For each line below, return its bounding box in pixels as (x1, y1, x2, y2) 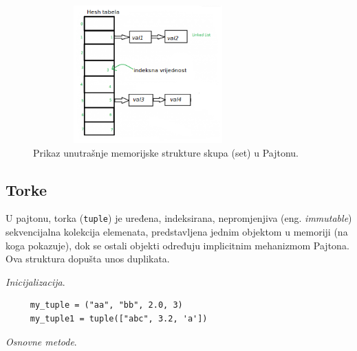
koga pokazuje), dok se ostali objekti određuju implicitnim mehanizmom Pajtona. (6, 238, 349, 252)
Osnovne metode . (6, 334, 77, 348)
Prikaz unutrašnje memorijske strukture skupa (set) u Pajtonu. (33, 145, 299, 159)
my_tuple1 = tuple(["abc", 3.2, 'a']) (30, 314, 208, 324)
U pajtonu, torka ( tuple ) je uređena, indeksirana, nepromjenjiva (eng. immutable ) (6, 211, 352, 225)
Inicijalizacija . (6, 274, 65, 288)
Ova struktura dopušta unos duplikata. (6, 251, 170, 266)
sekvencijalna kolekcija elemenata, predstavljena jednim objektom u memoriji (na (6, 225, 348, 239)
